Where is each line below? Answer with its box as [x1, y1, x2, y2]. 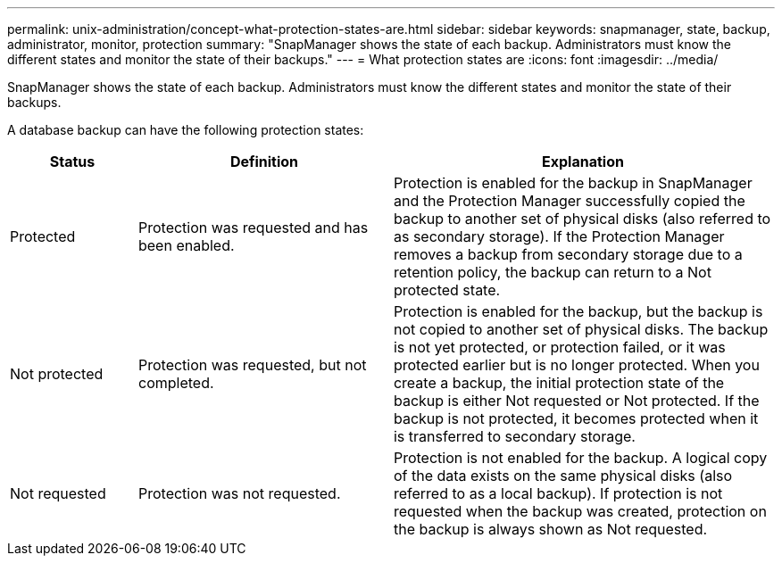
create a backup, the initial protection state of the [393, 374, 725, 392]
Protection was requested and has [137, 219, 369, 236]
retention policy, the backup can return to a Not [393, 263, 711, 281]
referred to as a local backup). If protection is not [393, 484, 723, 502]
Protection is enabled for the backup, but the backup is [393, 302, 763, 320]
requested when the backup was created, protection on [393, 502, 767, 520]
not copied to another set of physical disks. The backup [393, 320, 769, 338]
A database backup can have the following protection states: [7, 122, 364, 137]
